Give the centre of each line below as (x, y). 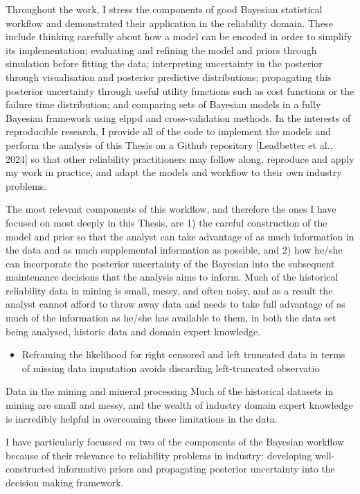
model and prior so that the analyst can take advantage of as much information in (180, 236)
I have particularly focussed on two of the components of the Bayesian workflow (175, 442)
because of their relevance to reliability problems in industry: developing (159, 455)
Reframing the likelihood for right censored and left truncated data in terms (183, 354)
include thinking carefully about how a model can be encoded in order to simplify (179, 36)
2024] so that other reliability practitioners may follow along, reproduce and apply (180, 158)
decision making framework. (65, 482)
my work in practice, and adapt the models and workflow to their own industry (174, 172)
